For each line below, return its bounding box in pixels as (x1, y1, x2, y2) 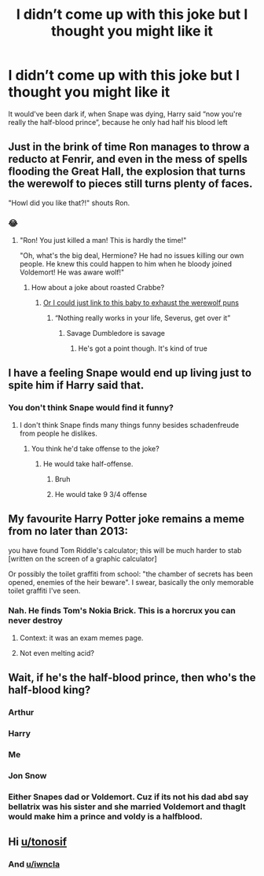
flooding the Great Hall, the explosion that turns (8, 165, 246, 179)
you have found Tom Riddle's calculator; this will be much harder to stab (8, 545, 242, 555)
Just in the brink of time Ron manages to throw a (8, 140, 250, 154)
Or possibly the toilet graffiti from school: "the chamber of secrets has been (8, 569, 254, 579)
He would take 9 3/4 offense (54, 489, 148, 499)
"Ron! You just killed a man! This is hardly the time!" (19, 236, 187, 245)
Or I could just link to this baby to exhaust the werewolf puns (42, 298, 240, 307)
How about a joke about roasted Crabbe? (31, 283, 165, 293)
